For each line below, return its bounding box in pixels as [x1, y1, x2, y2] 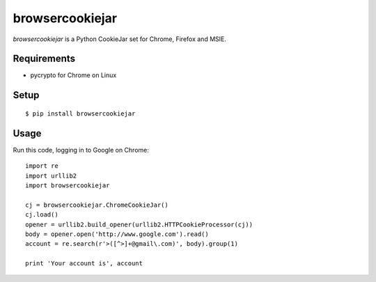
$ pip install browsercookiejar [25, 109, 136, 118]
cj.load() [25, 211, 58, 219]
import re [25, 162, 58, 170]
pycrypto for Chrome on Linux [30, 71, 117, 79]
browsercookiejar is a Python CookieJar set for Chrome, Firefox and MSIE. [13, 35, 226, 43]
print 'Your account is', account [25, 260, 143, 267]
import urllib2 [25, 171, 77, 180]
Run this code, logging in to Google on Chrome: [13, 146, 149, 154]
